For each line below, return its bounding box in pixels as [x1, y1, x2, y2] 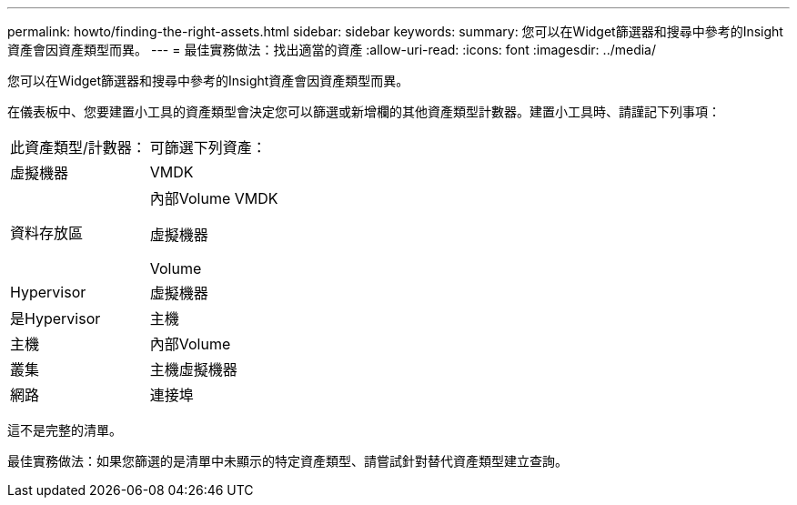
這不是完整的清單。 [7, 422, 122, 438]
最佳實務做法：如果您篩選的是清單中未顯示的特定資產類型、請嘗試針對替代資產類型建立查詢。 [7, 453, 568, 469]
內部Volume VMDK [149, 189, 278, 207]
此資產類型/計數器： [10, 138, 146, 157]
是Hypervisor [10, 309, 101, 328]
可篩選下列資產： [149, 138, 267, 157]
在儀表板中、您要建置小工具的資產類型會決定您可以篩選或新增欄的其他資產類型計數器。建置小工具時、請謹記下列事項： [7, 104, 721, 119]
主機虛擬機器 [149, 360, 237, 379]
